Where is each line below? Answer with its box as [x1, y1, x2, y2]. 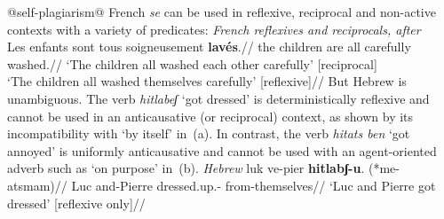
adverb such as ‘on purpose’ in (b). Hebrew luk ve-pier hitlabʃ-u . [7, 159, 365, 177]
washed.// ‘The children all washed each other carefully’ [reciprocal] [7, 54, 377, 73]
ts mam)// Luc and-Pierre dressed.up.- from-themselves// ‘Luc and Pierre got [13, 176, 436, 194]
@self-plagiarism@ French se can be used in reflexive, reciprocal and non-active [7, 3, 436, 20]
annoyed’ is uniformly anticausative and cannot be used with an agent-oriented [7, 141, 437, 160]
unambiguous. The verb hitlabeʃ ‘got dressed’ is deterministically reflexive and [7, 89, 430, 107]
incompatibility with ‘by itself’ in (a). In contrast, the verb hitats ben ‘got [7, 124, 410, 143]
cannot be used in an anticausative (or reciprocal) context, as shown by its [7, 106, 414, 125]
